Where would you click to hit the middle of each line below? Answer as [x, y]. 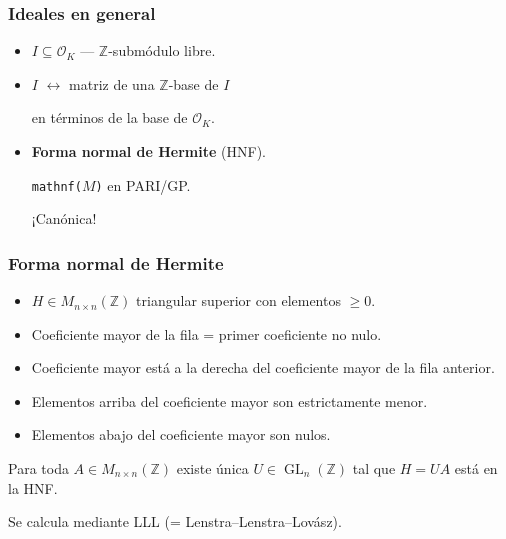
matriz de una [112, 83]
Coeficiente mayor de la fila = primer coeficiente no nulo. [206, 333]
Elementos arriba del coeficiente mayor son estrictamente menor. [229, 400]
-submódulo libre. [162, 50]
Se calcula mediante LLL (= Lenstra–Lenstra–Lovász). [175, 521]
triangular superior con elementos [238, 300]
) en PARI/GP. [143, 184]
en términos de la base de [109, 117]
